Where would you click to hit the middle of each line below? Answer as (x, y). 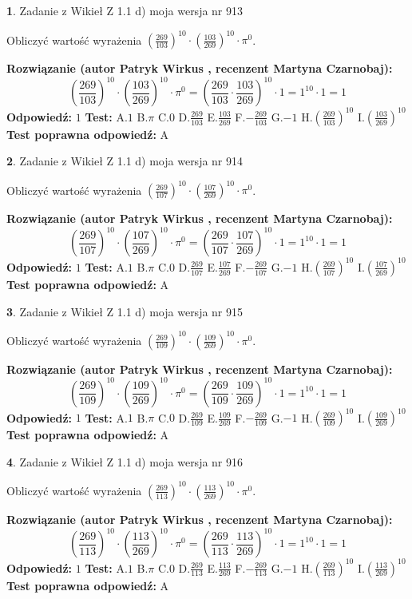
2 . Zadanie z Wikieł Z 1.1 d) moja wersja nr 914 (125, 161)
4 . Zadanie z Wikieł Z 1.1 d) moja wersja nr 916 (125, 461)
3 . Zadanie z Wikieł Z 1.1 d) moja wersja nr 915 (125, 311)
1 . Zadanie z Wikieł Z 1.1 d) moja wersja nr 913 (125, 10)
